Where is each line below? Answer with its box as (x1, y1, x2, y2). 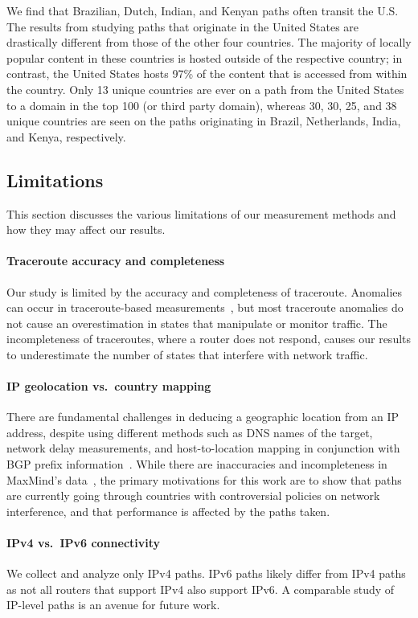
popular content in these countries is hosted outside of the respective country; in (6, 49, 403, 66)
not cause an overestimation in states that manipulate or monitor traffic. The (6, 314, 387, 331)
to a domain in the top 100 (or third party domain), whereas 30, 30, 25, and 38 (6, 96, 397, 113)
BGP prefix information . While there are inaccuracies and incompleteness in (6, 456, 387, 473)
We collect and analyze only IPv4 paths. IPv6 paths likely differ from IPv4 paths (6, 565, 406, 582)
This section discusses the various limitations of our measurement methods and (6, 205, 396, 222)
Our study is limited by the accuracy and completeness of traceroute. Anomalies (6, 283, 403, 300)
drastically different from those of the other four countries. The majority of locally (6, 34, 412, 51)
